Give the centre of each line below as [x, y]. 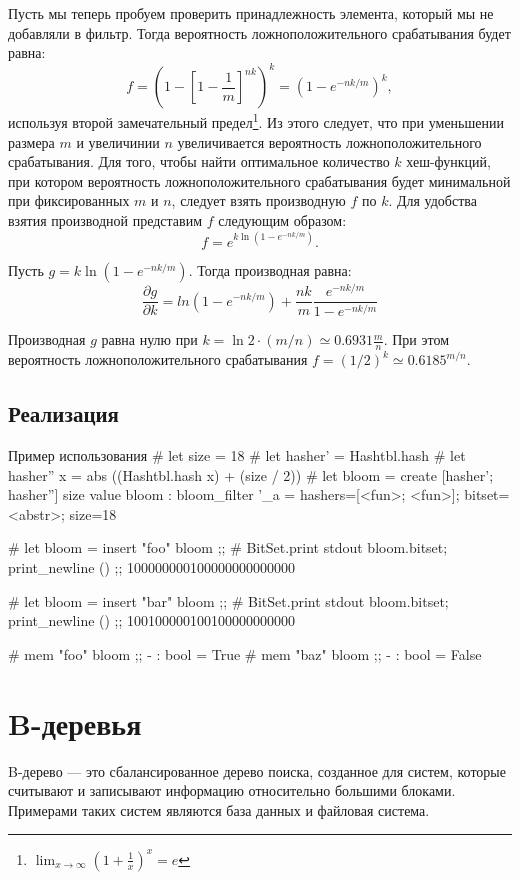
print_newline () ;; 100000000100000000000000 [152, 567]
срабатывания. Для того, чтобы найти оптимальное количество [199, 161]
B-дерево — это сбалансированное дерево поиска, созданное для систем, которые [257, 770]
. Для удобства [432, 200]
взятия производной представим [105, 219]
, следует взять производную [258, 200]
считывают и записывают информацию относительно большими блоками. [232, 790]
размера [31, 141]
